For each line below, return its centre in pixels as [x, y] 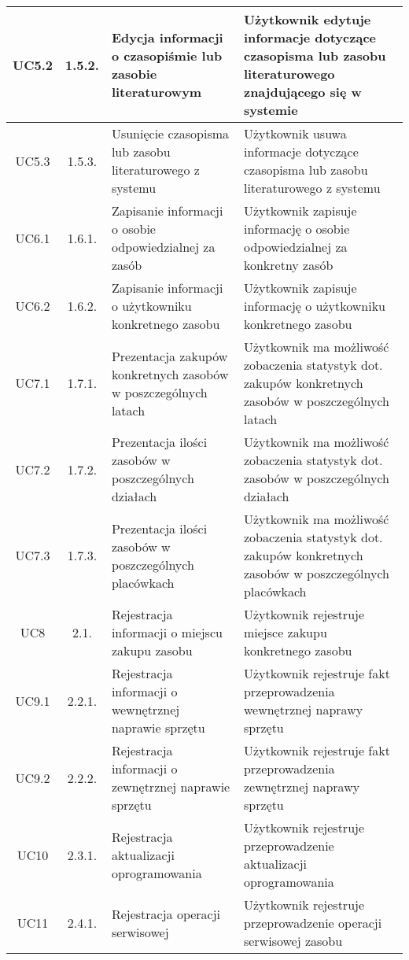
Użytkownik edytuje [307, 19]
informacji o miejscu [167, 632]
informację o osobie [297, 229]
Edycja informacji [167, 37]
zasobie [134, 74]
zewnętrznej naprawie [171, 786]
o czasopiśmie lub [167, 55]
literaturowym [157, 92]
